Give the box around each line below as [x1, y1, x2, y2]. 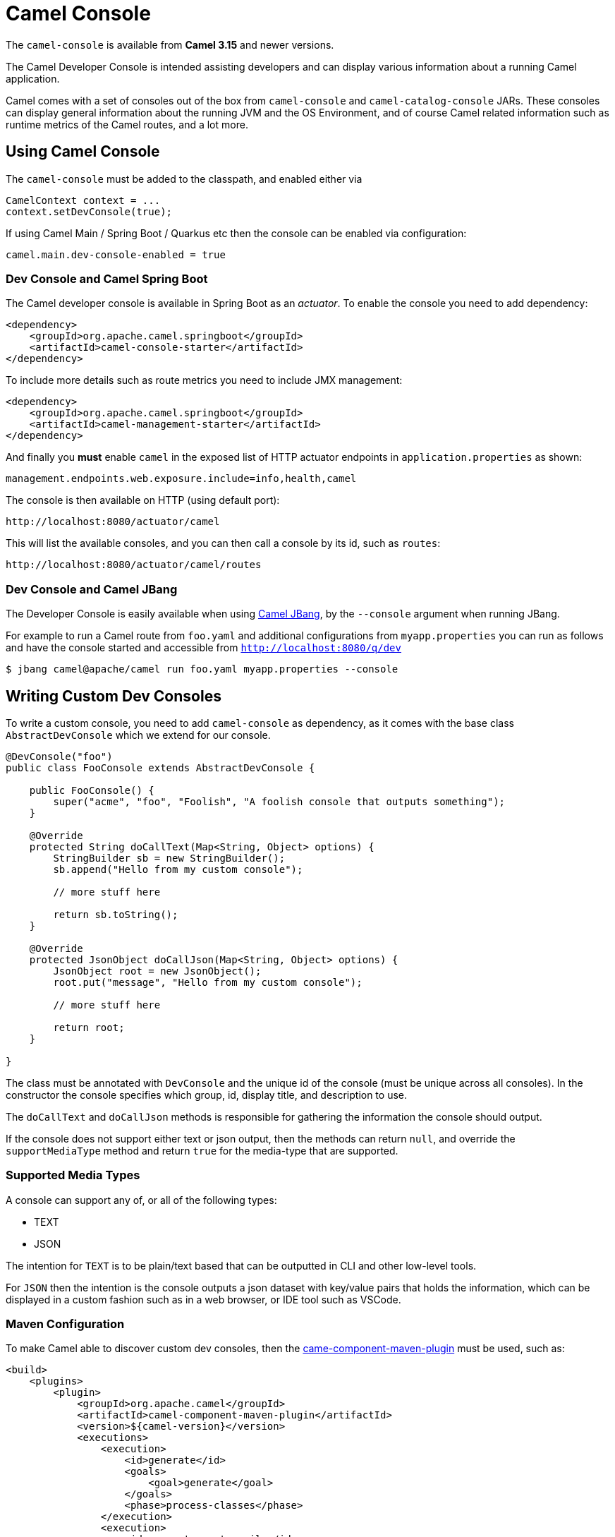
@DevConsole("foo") [6, 750, 113, 762]
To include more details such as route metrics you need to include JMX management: [6, 374, 403, 387]
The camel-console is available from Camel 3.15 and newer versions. [6, 38, 334, 51]
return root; [53, 1021, 125, 1033]
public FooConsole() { [29, 784, 154, 796]
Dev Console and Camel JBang [6, 581, 178, 596]
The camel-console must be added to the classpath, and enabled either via [6, 172, 363, 185]
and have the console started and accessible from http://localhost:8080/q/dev [6, 641, 401, 654]
